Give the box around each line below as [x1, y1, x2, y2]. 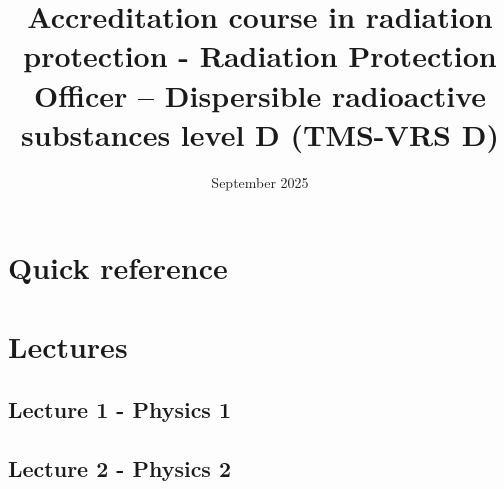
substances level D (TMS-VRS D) [21, 113, 499, 154]
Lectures [8, 325, 128, 366]
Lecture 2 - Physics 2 [8, 453, 232, 484]
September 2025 [211, 171, 309, 192]
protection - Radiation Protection [23, 35, 497, 76]
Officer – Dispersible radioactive [33, 74, 487, 115]
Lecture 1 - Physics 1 [8, 394, 232, 425]
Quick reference [8, 247, 228, 288]
